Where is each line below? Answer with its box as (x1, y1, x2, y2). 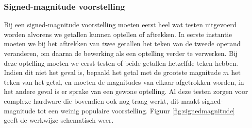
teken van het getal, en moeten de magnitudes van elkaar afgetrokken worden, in (4, 76, 244, 87)
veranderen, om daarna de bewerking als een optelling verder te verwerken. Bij (4, 48, 238, 58)
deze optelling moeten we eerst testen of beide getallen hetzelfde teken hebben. (4, 57, 238, 68)
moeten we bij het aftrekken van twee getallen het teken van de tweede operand (4, 38, 241, 49)
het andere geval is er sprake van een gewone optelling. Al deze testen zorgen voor (4, 86, 248, 96)
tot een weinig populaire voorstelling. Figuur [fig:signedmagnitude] (37, 105, 235, 115)
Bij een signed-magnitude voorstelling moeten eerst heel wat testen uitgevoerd (4, 19, 236, 30)
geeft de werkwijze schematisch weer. (4, 115, 114, 125)
